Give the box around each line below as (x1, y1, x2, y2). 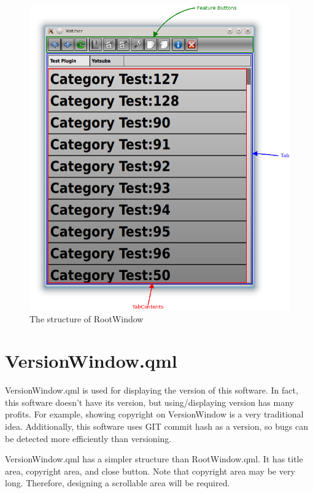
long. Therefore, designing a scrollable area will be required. (5, 476, 230, 489)
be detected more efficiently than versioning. (5, 432, 172, 444)
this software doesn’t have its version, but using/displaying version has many (5, 395, 294, 408)
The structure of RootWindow (29, 312, 144, 325)
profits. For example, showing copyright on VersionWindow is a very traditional (5, 408, 304, 421)
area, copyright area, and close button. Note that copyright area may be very (5, 464, 295, 477)
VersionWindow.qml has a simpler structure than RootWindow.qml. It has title (5, 452, 303, 465)
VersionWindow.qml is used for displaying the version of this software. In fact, (5, 384, 298, 397)
